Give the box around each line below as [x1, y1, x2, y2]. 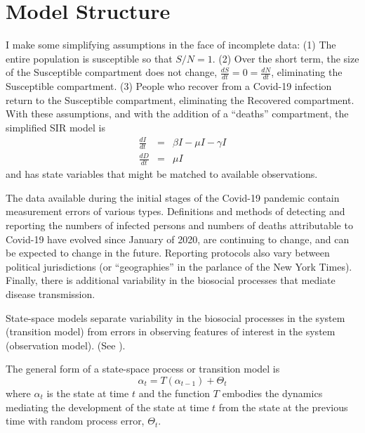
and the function [138, 385, 211, 400]
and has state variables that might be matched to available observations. [6, 167, 318, 181]
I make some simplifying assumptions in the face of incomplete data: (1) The [6, 37, 336, 52]
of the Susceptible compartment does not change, [6, 65, 218, 79]
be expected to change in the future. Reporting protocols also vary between [6, 245, 330, 260]
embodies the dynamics [222, 385, 323, 400]
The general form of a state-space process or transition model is [6, 361, 280, 376]
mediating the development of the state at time [6, 399, 209, 414]
